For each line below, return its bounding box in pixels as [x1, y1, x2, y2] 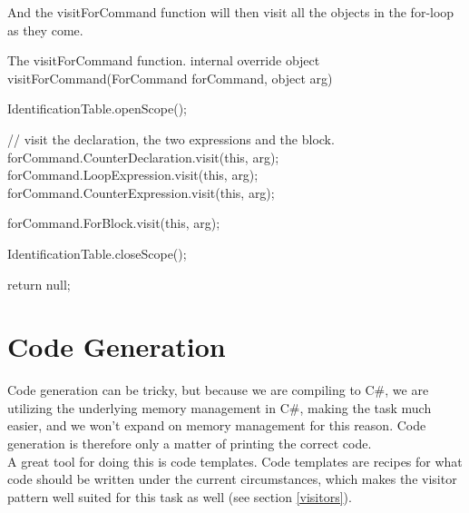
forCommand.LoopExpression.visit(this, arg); [7, 165, 259, 184]
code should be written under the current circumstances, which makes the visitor [7, 469, 457, 488]
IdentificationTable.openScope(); [7, 99, 187, 118]
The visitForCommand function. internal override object [7, 51, 320, 70]
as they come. [7, 20, 83, 39]
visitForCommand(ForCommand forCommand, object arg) [7, 68, 333, 87]
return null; [7, 274, 71, 293]
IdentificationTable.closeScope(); [7, 243, 187, 262]
